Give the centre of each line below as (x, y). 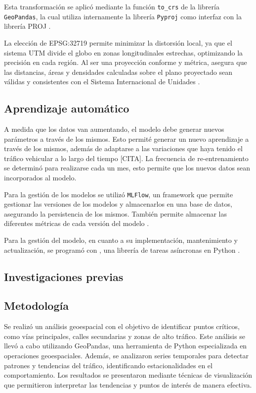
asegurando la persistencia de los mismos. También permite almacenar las (115, 213)
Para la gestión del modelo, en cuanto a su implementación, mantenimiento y (121, 240)
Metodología (36, 306)
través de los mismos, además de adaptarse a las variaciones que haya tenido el (123, 148)
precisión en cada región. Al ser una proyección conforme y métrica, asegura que (126, 62)
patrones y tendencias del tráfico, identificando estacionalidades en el (108, 365)
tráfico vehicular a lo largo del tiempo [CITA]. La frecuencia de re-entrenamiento (126, 158)
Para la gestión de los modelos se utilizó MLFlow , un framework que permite (119, 194)
